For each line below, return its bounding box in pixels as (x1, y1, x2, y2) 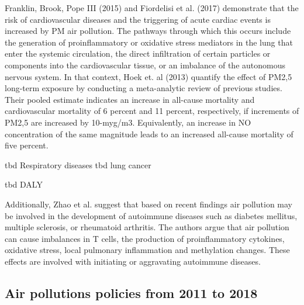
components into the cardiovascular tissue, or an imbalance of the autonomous (5, 58, 285, 71)
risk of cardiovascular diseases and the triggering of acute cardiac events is (5, 13, 271, 25)
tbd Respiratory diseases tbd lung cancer (5, 158, 151, 171)
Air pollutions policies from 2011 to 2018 (5, 283, 258, 301)
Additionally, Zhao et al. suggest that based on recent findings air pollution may (5, 197, 292, 210)
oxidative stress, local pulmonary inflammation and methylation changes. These (5, 244, 290, 256)
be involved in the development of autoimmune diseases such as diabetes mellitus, (5, 209, 298, 221)
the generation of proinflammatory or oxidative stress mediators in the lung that (5, 36, 293, 48)
